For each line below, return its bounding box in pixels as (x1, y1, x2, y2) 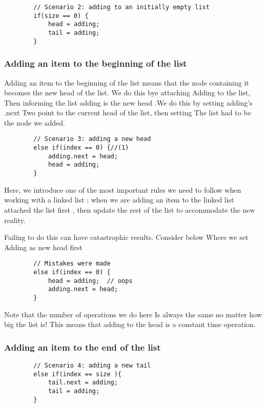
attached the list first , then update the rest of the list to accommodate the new (4, 204, 255, 215)
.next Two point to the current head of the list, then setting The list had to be (4, 107, 251, 118)
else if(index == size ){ (33, 370, 122, 378)
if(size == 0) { (33, 12, 89, 19)
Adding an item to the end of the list (4, 340, 161, 353)
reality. (4, 214, 26, 225)
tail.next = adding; (48, 379, 118, 386)
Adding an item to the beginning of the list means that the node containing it (4, 77, 249, 88)
